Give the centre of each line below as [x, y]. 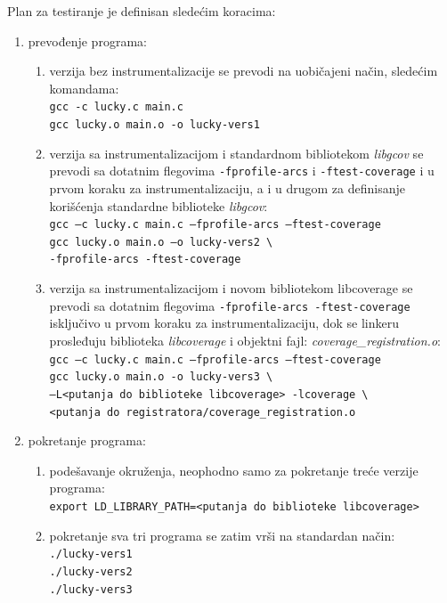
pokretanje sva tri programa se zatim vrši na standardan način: [222, 535]
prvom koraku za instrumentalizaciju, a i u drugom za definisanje [227, 187]
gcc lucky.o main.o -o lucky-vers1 [154, 125]
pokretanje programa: [87, 440]
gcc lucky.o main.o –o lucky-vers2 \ [161, 242]
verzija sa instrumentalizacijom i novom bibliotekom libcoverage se [231, 288]
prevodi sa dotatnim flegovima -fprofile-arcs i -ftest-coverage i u [242, 171]
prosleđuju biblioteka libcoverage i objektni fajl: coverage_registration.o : [245, 340]
